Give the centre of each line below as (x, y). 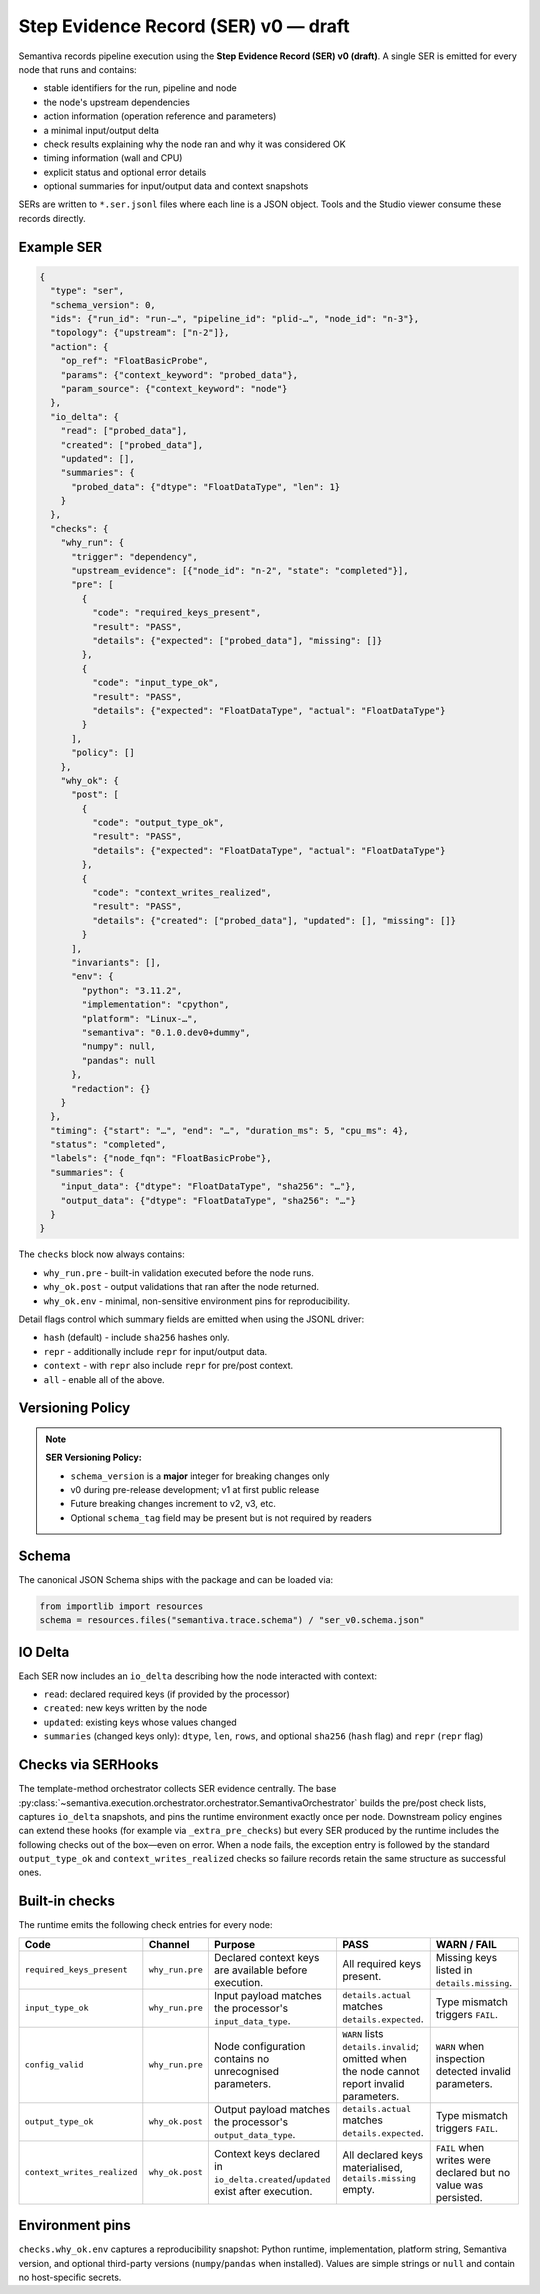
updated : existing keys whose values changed (140, 1722)
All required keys (381, 1963)
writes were (463, 2160)
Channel (169, 1944)
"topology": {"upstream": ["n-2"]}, (140, 333)
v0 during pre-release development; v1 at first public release (195, 1490)
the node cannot (380, 2071)
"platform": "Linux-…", (140, 1018)
